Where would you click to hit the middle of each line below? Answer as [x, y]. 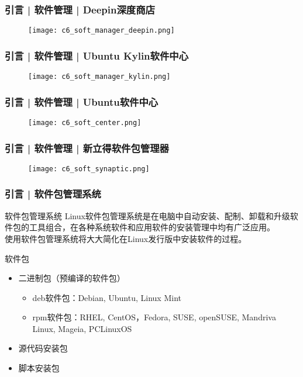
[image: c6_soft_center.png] [85, 122]
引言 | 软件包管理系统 [53, 194]
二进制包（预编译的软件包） [72, 278]
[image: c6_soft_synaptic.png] [89, 169]
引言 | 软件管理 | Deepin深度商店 [80, 9]
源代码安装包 [43, 348]
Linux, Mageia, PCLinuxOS [82, 328]
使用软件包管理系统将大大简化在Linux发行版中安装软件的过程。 [126, 238]
